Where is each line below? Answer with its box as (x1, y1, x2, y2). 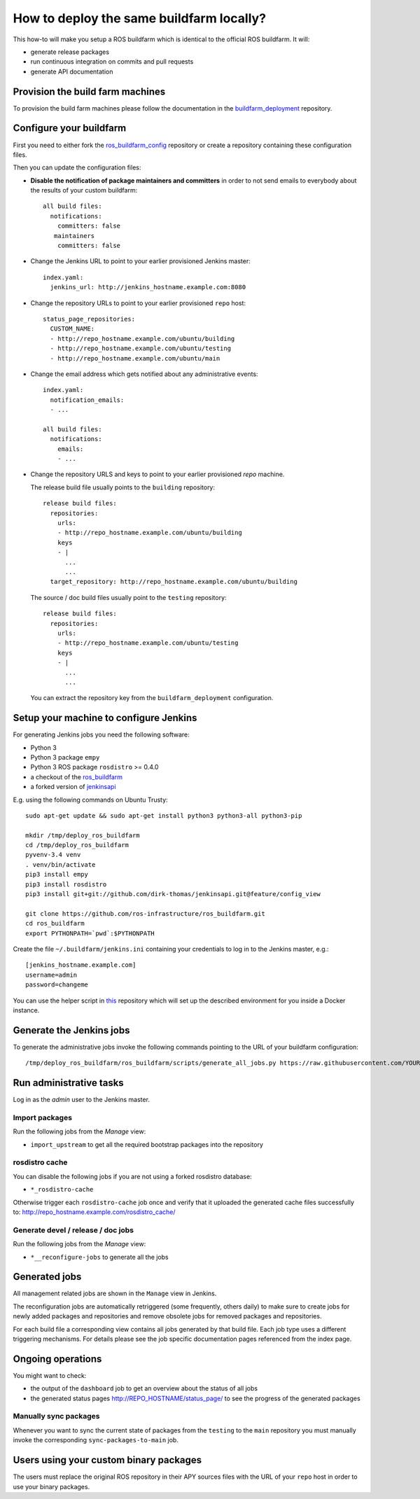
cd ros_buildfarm (25, 919, 85, 928)
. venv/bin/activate (25, 860, 96, 868)
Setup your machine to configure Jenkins (13, 712, 197, 724)
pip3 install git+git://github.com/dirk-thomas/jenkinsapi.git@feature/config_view (25, 890, 321, 898)
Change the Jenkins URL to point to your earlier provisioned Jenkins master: (30, 257, 251, 265)
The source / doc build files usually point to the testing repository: (30, 593, 227, 601)
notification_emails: (50, 396, 125, 404)
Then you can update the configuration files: (13, 163, 141, 172)
